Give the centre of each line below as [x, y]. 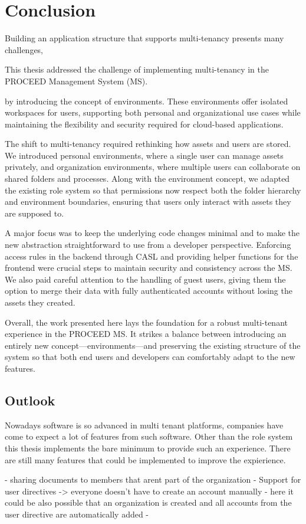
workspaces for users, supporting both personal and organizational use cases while [153, 112]
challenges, [24, 49]
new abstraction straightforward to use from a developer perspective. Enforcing [148, 245]
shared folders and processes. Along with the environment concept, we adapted [147, 179]
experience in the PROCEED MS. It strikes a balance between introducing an [146, 334]
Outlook [30, 400]
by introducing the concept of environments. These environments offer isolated [147, 101]
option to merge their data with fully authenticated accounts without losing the [149, 291]
